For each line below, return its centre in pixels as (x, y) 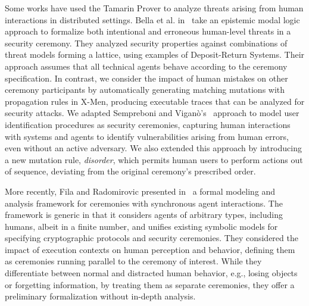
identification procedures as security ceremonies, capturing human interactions (148, 124)
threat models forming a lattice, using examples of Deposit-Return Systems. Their (155, 54)
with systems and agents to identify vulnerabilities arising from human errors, (147, 136)
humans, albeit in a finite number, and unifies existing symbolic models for (141, 226)
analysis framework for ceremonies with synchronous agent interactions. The (144, 203)
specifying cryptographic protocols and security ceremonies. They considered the (152, 238)
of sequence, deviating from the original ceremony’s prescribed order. (130, 171)
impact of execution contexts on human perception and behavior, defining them (150, 249)
